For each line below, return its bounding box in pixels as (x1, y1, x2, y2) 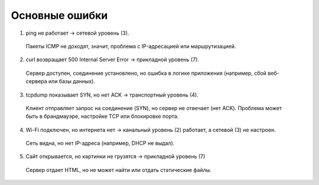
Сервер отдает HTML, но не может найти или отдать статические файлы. (25, 166, 212, 173)
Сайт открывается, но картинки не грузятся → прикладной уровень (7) (25, 153, 206, 160)
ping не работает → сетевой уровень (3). (25, 29, 129, 37)
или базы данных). (48, 78, 96, 85)
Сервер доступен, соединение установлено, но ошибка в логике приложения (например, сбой (25, 70, 267, 77)
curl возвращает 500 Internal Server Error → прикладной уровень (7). (25, 56, 200, 63)
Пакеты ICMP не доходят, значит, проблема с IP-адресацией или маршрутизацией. (25, 42, 236, 49)
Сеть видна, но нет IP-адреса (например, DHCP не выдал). (25, 140, 175, 147)
